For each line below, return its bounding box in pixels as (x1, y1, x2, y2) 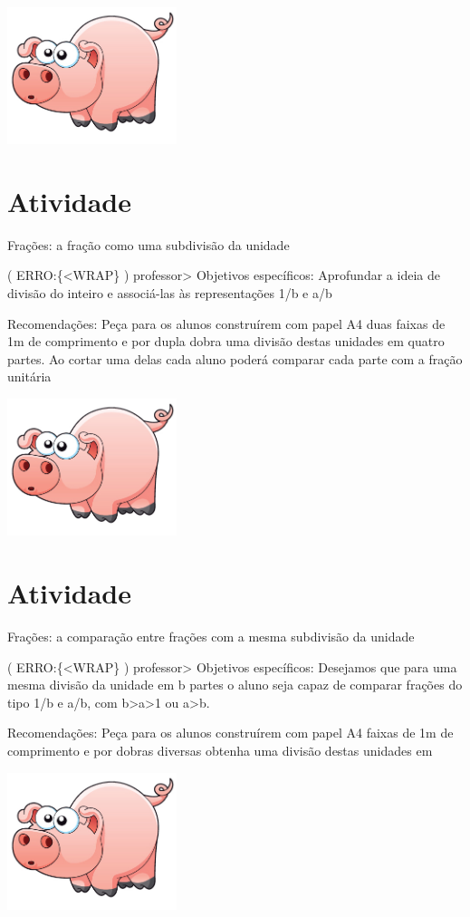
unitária (7, 367, 52, 386)
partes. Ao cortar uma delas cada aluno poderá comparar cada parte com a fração (7, 349, 463, 368)
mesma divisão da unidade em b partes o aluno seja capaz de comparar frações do (7, 675, 463, 694)
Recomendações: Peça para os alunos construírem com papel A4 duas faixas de (7, 314, 446, 333)
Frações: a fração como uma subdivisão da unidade (7, 235, 290, 254)
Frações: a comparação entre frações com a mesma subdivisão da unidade (7, 626, 415, 645)
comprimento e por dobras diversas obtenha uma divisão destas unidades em (7, 740, 433, 759)
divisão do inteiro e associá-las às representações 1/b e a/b (7, 284, 332, 303)
